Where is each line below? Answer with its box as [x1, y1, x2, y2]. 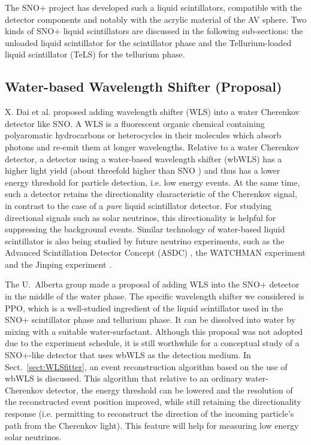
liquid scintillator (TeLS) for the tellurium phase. [5, 48, 185, 60]
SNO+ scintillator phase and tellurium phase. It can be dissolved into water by [5, 313, 296, 326]
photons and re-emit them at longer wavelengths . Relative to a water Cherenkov [5, 140, 300, 153]
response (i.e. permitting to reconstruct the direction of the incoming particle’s [5, 407, 294, 420]
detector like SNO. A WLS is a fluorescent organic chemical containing [5, 117, 265, 129]
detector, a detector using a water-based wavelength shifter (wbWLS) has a [5, 152, 282, 165]
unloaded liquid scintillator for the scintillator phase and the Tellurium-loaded [5, 36, 292, 49]
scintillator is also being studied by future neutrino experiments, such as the [5, 234, 285, 247]
